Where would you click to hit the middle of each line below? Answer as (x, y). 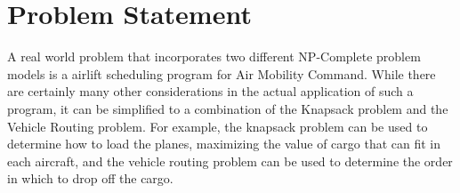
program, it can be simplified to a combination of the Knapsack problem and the (228, 108)
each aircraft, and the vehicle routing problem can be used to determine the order (230, 161)
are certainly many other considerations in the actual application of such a (210, 91)
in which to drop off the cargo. (90, 178)
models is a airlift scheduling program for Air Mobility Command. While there (222, 73)
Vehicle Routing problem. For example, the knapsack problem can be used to (218, 126)
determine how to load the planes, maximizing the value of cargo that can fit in (224, 144)
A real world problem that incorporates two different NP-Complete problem (214, 56)
